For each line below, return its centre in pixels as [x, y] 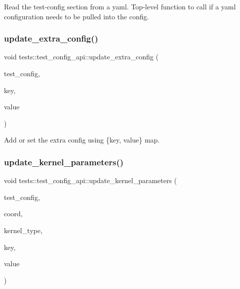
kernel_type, [23, 230]
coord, [13, 214]
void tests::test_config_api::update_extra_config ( [81, 57]
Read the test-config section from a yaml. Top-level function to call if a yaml [120, 6]
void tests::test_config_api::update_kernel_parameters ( [91, 180]
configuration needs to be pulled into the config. [77, 16]
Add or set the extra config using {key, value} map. [82, 140]
